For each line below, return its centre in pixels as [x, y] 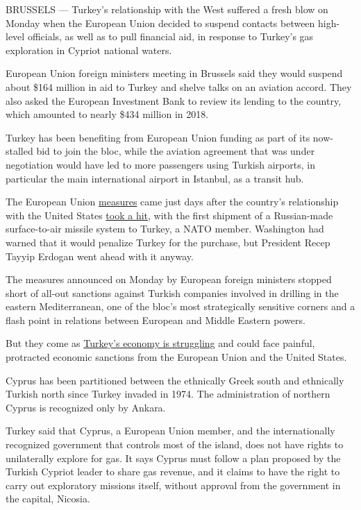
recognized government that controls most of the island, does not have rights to [175, 444]
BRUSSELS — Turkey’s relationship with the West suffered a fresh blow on [167, 9]
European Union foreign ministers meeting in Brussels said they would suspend [174, 73]
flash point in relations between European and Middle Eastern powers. [156, 320]
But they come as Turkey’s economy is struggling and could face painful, [160, 343]
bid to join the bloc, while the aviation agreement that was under [176, 151]
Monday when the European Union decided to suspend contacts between [160, 23]
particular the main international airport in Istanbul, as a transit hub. [155, 178]
